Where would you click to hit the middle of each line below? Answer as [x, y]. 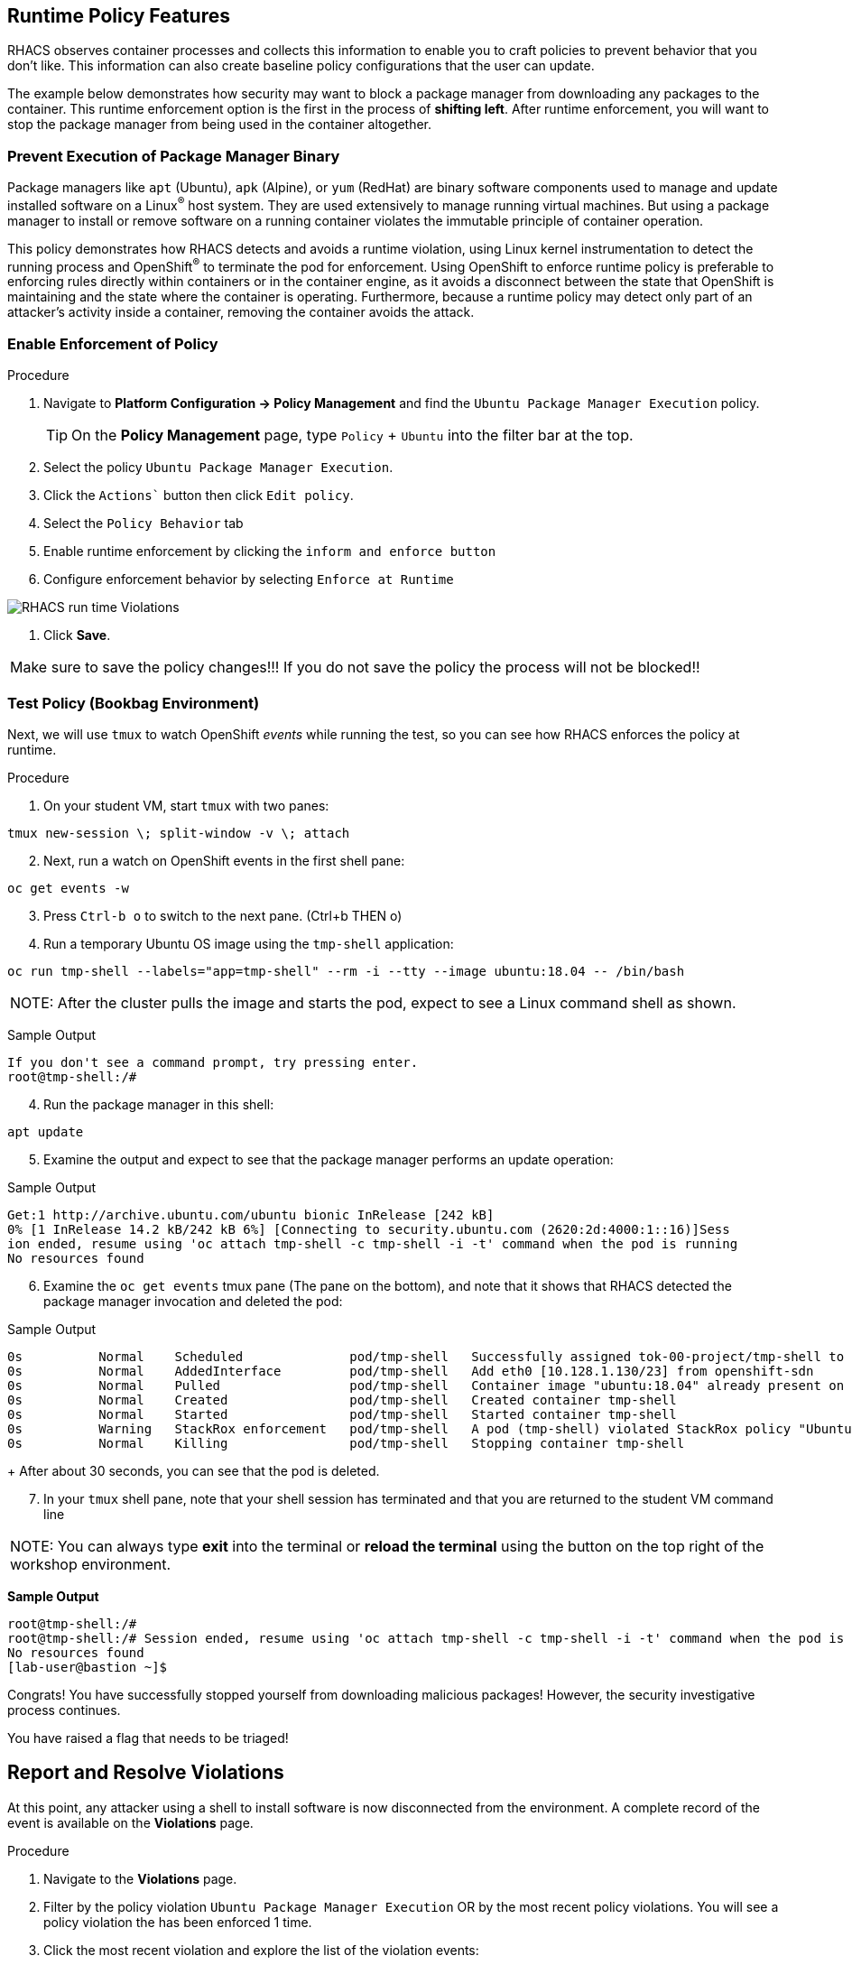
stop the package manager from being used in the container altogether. [220, 125]
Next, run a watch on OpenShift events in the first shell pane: [224, 860]
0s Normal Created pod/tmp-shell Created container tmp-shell [342, 1400]
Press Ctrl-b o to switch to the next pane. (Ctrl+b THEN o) [223, 915]
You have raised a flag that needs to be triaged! [148, 1738]
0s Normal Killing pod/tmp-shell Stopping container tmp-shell [346, 1443]
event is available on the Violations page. [130, 1822]
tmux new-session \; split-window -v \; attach [179, 833]
